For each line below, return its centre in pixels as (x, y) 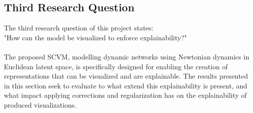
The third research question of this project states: (79, 28)
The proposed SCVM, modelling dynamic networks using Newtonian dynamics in (127, 56)
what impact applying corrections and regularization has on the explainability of (126, 95)
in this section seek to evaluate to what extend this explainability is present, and (126, 85)
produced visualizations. (40, 104)
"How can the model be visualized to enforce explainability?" (95, 37)
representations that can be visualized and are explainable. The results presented (126, 76)
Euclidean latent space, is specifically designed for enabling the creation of (116, 66)
